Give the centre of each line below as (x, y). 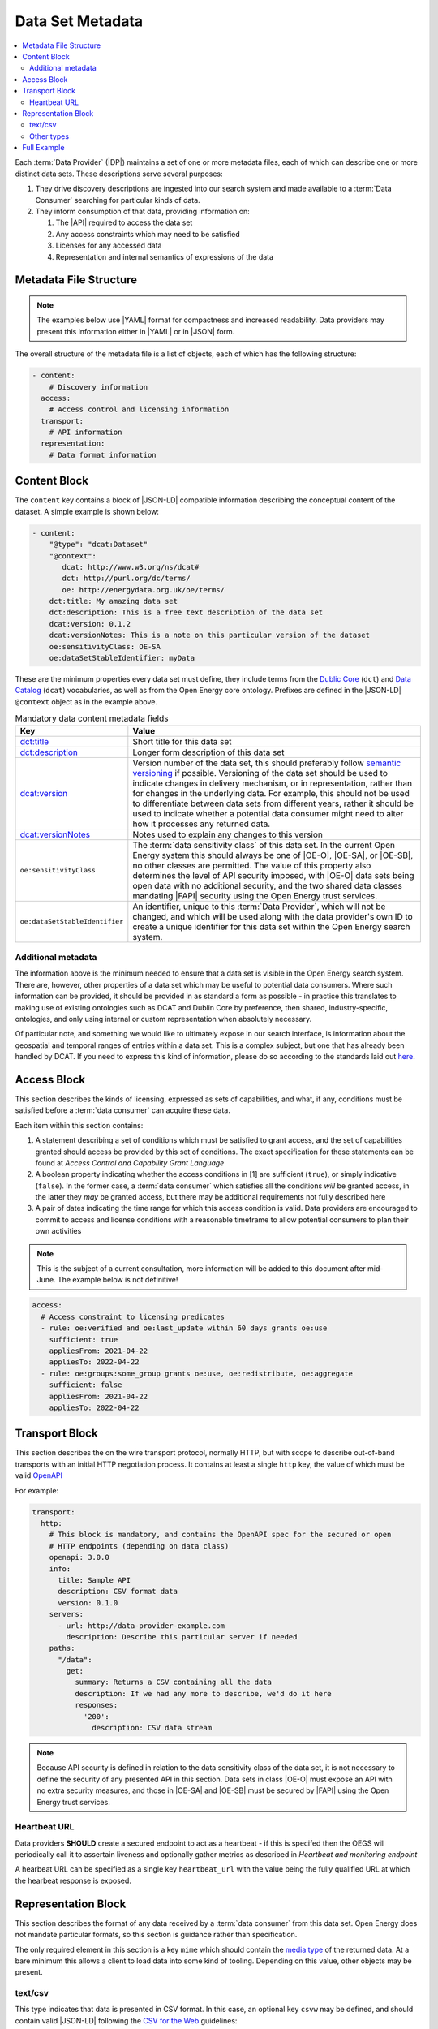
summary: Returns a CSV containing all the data (173, 1682)
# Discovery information (99, 387)
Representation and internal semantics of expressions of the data (165, 256)
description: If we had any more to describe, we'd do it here (203, 1693)
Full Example (43, 148)
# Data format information (103, 455)
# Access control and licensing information (139, 409)
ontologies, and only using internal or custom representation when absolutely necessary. (163, 1019)
